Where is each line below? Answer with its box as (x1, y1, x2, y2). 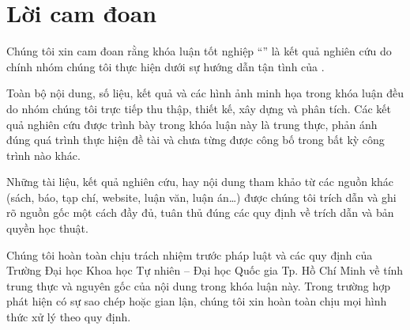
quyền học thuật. (6, 220, 88, 237)
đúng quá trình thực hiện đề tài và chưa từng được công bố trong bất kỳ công (6, 131, 385, 148)
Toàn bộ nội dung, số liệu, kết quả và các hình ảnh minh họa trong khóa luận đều (6, 85, 404, 101)
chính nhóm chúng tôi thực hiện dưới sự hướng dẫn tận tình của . (6, 58, 325, 74)
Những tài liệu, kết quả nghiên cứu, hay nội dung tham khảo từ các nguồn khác (6, 173, 394, 190)
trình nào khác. (6, 146, 81, 163)
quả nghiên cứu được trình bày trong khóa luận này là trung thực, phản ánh (6, 116, 378, 132)
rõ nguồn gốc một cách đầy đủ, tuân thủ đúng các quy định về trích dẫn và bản (6, 204, 394, 221)
